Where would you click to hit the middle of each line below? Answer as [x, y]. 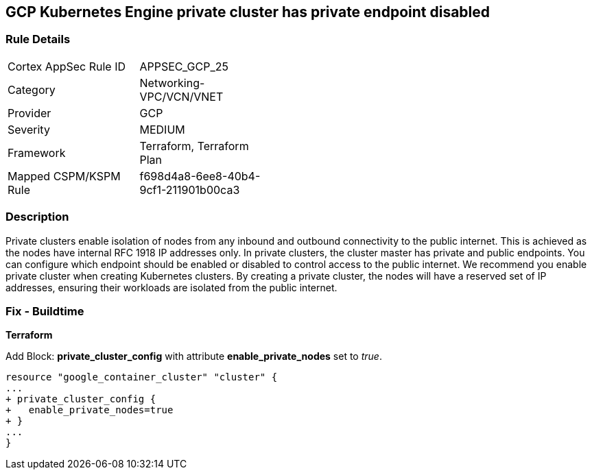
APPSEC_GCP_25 [184, 66]
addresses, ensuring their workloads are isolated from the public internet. [171, 287]
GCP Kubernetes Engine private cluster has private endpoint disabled [248, 12]
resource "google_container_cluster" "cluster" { [142, 377]
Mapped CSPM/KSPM [64, 176]
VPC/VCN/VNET [181, 96]
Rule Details [38, 39]
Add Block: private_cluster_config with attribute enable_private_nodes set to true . [194, 356]
